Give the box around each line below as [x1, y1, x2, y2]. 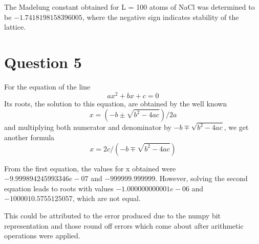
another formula [4, 132, 55, 143]
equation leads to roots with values [4, 183, 114, 193]
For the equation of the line [4, 81, 91, 92]
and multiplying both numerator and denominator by [4, 122, 171, 132]
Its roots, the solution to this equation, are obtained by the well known [4, 98, 227, 108]
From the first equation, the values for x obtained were [4, 163, 176, 173]
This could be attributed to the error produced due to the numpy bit [4, 210, 221, 221]
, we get [224, 122, 249, 132]
